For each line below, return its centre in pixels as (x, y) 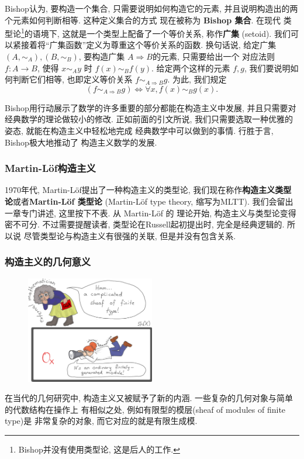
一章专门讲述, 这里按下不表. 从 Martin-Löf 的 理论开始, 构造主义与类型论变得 (151, 213)
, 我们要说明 (267, 68)
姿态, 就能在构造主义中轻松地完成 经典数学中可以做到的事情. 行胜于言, (139, 130)
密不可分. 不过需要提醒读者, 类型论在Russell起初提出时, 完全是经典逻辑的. (145, 224)
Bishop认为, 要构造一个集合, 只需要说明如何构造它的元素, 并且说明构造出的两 (151, 8)
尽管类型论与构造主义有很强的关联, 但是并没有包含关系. (130, 235)
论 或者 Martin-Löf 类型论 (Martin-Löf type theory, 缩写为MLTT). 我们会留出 (149, 201)
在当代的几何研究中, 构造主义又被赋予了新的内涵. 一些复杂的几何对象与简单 (149, 398)
